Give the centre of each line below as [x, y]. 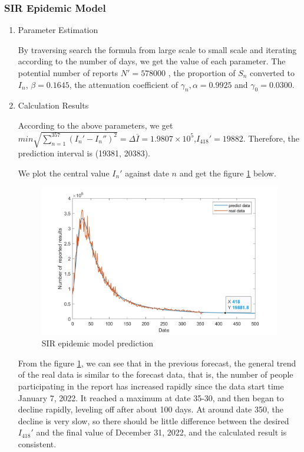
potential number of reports [68, 73]
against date [147, 173]
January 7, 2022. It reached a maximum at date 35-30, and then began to [151, 397]
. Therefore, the [271, 138]
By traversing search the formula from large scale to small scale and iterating [157, 49]
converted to [272, 73]
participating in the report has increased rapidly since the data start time [151, 386]
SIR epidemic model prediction [98, 343]
